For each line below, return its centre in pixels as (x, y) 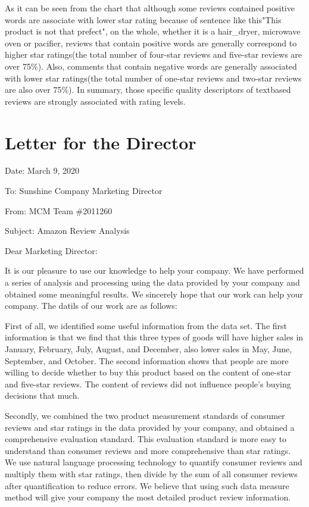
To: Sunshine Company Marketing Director (84, 191)
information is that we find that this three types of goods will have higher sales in (154, 337)
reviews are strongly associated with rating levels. (95, 101)
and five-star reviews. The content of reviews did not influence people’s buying (148, 384)
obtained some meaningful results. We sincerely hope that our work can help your (154, 294)
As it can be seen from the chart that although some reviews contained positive (150, 8)
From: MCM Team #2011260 (59, 210)
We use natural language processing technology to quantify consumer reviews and (154, 462)
